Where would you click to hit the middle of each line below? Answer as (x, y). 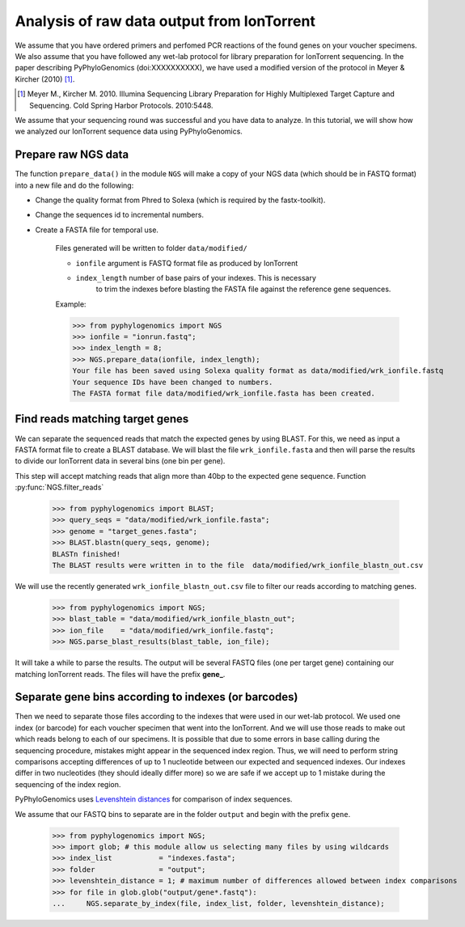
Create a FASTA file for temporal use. (97, 230)
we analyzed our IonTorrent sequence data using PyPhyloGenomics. (129, 131)
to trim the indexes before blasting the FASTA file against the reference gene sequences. (243, 289)
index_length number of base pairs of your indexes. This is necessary (196, 277)
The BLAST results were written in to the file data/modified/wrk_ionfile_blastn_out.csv (238, 565)
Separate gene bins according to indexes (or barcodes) (156, 697)
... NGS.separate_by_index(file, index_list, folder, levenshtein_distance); (219, 903)
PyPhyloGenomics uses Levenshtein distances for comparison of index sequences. (154, 799)
